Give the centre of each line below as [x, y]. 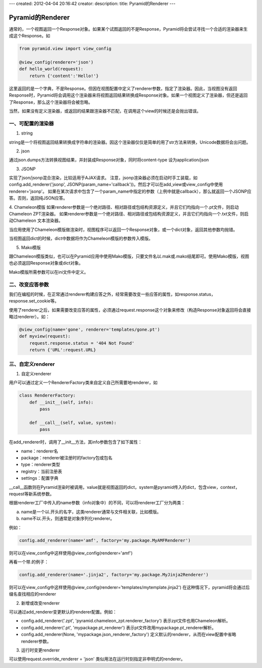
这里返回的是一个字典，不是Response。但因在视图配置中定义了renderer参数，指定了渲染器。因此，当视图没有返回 [123, 88]
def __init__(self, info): [62, 402]
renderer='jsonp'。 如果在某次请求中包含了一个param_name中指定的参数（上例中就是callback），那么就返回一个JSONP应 [130, 191]
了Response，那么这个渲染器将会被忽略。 [51, 102]
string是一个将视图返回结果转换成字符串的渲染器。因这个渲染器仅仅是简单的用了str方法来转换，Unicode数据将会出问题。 [130, 142]
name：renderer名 [40, 451]
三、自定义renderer [32, 364]
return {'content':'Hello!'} [64, 76]
